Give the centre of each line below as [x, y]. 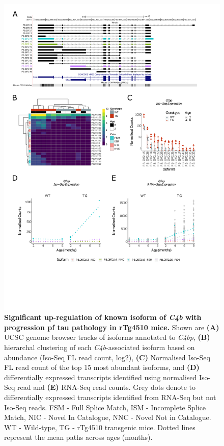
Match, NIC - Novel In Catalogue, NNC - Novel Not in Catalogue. [108, 417]
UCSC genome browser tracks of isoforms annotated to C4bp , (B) [107, 337]
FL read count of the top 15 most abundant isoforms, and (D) [102, 367]
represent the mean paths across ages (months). [78, 437]
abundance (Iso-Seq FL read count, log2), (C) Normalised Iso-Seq [107, 357]
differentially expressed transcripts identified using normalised [101, 377]
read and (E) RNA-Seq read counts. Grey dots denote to [106, 387]
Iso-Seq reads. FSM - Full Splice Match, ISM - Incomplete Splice [105, 407]
